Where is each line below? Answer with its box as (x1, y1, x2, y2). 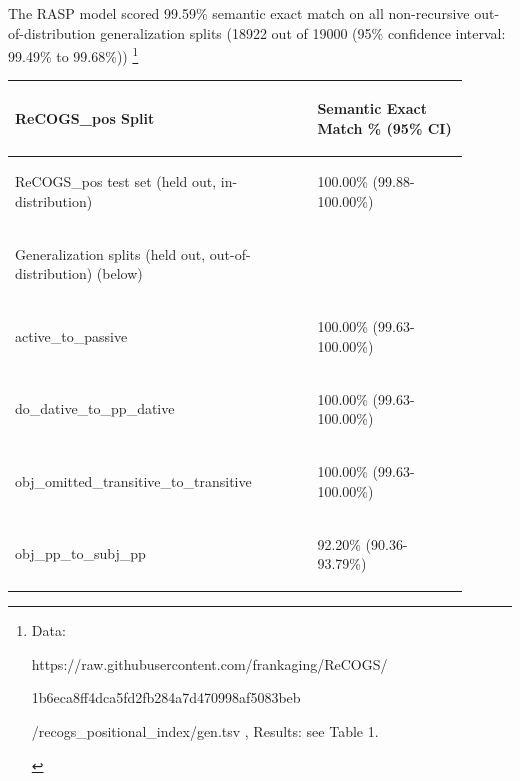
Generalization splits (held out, (15, 243, 206, 264)
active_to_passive (15, 326, 128, 347)
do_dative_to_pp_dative (15, 398, 175, 419)
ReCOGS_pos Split (15, 107, 155, 128)
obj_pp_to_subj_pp (15, 543, 146, 564)
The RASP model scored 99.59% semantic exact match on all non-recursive (8, 3, 470, 23)
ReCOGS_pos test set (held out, (15, 171, 217, 192)
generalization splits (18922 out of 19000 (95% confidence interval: (100, 22, 506, 43)
